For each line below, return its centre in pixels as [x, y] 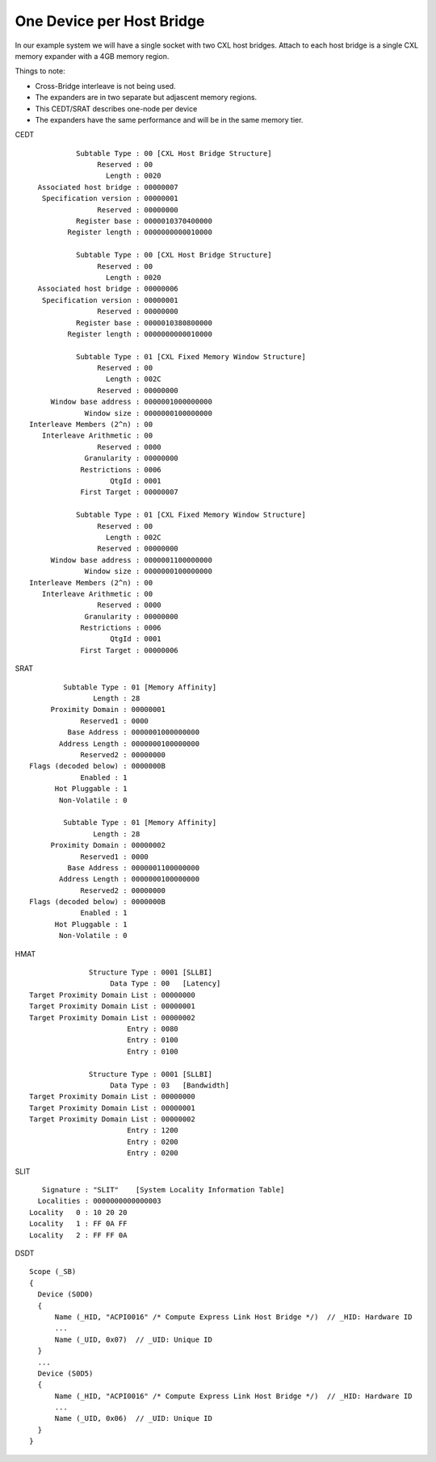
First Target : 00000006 [130, 650]
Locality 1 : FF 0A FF [78, 1224]
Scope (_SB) [53, 1272]
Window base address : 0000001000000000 [132, 402]
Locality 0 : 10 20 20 [78, 1212]
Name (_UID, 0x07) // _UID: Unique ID [134, 1339]
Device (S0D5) [65, 1373]
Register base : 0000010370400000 [144, 221]
